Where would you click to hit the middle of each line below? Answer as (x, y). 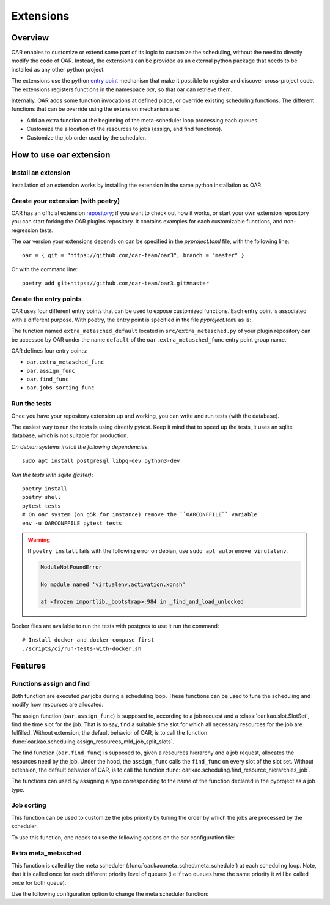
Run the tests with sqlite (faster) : (52, 475)
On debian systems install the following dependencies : (80, 446)
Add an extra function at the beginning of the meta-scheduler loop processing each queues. (143, 120)
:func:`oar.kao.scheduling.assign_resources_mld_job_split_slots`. (93, 742)
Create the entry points (46, 299)
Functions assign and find (50, 684)
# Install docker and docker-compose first (88, 640)
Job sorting (29, 805)
